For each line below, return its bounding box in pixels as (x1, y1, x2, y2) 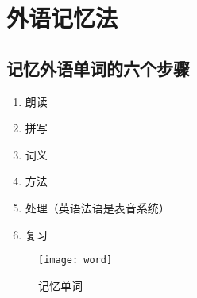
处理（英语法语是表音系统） (25, 199, 170, 216)
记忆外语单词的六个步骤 (6, 55, 190, 80)
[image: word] (38, 254, 113, 266)
